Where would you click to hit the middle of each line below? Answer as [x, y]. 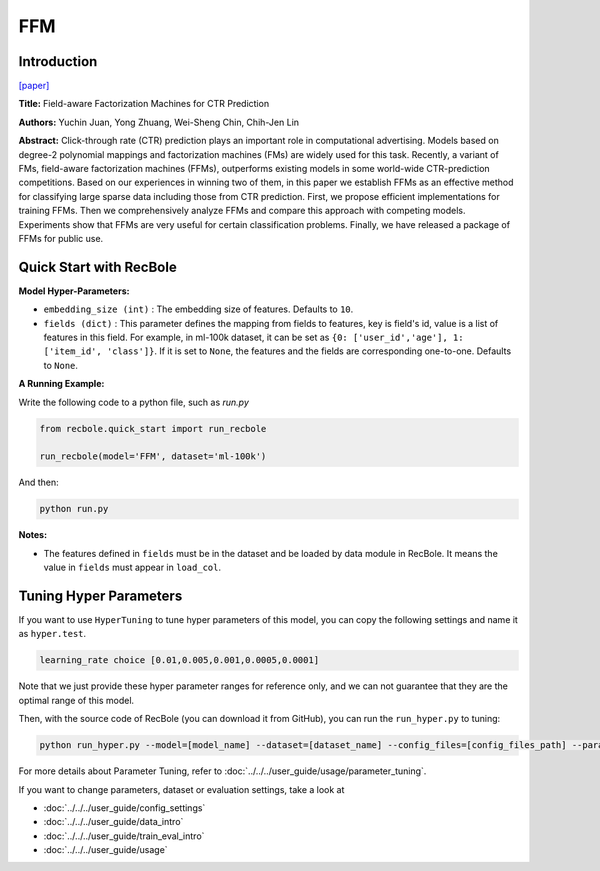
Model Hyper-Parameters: [74, 291]
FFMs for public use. [61, 238]
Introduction [58, 61]
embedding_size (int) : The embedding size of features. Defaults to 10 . [198, 309]
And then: [38, 482]
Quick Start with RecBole [97, 266]
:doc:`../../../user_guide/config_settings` [124, 807]
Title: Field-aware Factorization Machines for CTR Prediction [144, 104]
